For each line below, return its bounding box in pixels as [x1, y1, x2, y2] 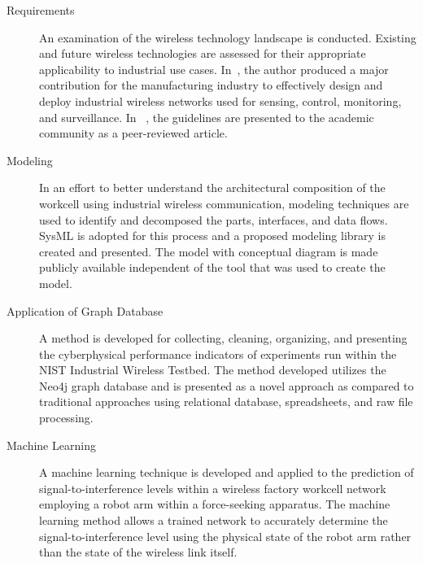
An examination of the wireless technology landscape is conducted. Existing [39, 28, 416, 46]
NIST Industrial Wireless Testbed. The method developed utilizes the [39, 361, 386, 378]
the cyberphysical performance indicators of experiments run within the [39, 345, 397, 362]
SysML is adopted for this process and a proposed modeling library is [39, 227, 386, 244]
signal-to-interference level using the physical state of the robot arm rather [39, 527, 412, 544]
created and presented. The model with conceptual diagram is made [39, 242, 378, 260]
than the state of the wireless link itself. [39, 543, 238, 561]
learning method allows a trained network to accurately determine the [39, 512, 388, 529]
